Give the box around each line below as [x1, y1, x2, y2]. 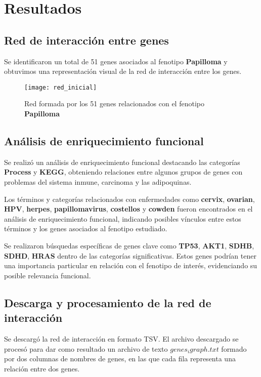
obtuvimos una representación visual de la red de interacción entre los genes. [4, 66, 242, 76]
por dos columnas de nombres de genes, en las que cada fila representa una [4, 353, 236, 364]
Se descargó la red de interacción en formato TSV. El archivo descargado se [4, 333, 239, 344]
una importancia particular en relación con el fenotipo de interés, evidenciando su [4, 260, 257, 271]
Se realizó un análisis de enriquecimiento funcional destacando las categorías [4, 156, 240, 167]
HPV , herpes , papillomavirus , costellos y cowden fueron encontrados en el [4, 203, 253, 214]
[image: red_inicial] [24, 83, 97, 91]
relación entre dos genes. [4, 363, 80, 373]
